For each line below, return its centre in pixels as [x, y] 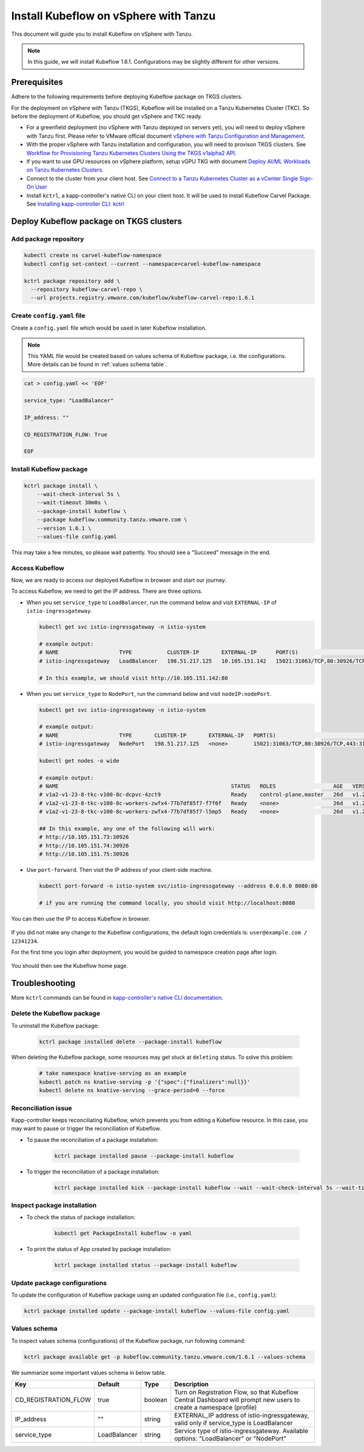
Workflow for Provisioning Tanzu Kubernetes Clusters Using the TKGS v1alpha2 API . [131, 153]
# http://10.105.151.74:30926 [84, 846]
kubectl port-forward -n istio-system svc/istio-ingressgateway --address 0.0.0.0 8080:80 [178, 886]
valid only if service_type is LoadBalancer [233, 1423]
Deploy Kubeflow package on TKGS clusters [96, 221]
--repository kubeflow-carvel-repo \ [86, 289]
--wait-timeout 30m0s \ [72, 503]
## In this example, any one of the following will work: [127, 829]
